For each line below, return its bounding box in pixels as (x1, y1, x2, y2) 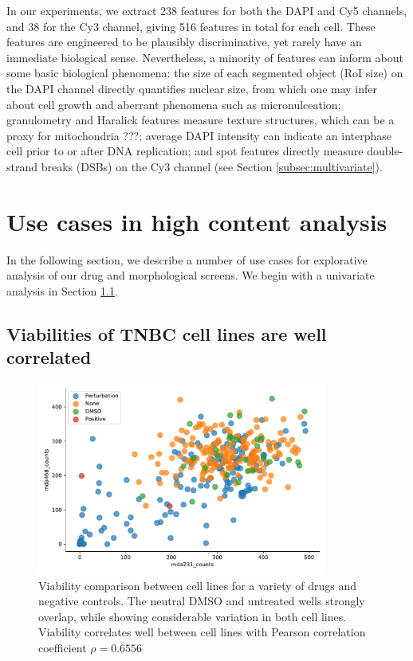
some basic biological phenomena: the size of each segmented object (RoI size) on (6, 65, 403, 81)
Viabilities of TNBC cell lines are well (6, 321, 327, 346)
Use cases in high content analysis (6, 205, 387, 237)
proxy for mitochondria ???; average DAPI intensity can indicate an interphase (6, 127, 391, 143)
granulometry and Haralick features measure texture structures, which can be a (6, 111, 395, 128)
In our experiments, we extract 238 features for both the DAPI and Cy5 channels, (6, 2, 407, 18)
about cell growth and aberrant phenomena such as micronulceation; (6, 96, 341, 112)
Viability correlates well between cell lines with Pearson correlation (38, 624, 366, 640)
